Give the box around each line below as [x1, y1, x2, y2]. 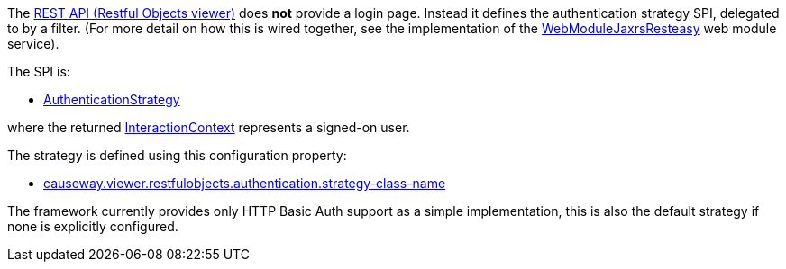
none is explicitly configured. [7, 219, 178, 234]
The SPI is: [7, 64, 70, 79]
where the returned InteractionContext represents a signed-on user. [7, 120, 410, 135]
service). [7, 36, 59, 51]
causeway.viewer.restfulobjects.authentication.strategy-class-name [43, 175, 446, 191]
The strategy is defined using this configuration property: [7, 148, 347, 163]
